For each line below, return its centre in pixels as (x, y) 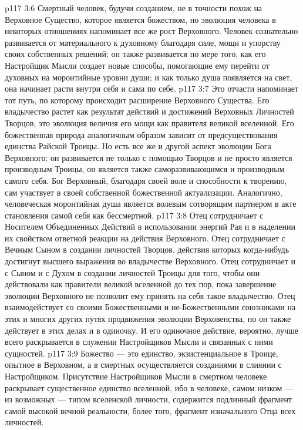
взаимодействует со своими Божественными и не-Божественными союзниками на (150, 307)
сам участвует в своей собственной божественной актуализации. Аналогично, (144, 192)
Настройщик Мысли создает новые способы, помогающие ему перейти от (137, 65)
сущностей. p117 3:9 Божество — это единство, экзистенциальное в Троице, (142, 353)
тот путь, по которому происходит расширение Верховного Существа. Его (137, 100)
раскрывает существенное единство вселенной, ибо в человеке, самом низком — (149, 387)
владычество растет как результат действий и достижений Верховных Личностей (149, 111)
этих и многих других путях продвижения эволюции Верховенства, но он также (148, 319)
